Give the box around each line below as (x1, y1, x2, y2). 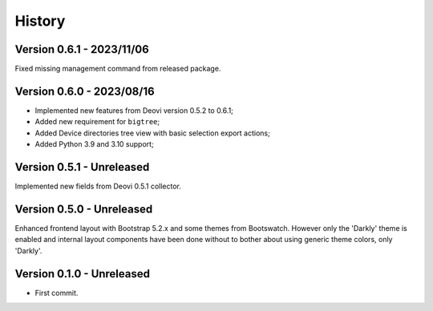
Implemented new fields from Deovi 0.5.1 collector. (14, 181, 182, 192)
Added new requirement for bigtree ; (34, 117, 160, 127)
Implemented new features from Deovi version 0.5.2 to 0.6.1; (34, 105, 234, 115)
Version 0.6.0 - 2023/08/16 (14, 84, 156, 98)
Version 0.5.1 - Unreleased (14, 160, 150, 174)
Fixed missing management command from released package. (14, 64, 221, 74)
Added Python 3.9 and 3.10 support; (34, 139, 154, 149)
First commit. (34, 288, 79, 297)
